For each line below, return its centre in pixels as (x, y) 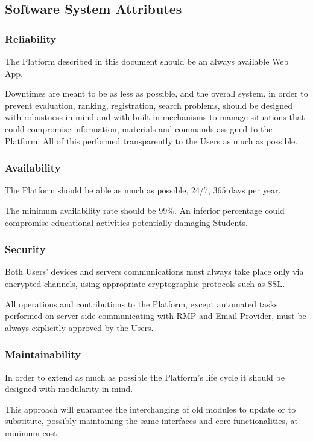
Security (25, 249)
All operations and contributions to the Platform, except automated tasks (141, 304)
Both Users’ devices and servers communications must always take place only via (154, 272)
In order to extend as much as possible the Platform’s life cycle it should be (145, 377)
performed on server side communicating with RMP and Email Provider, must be (156, 316)
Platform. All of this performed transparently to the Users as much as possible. (151, 140)
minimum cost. (32, 432)
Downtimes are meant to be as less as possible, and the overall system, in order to (156, 93)
